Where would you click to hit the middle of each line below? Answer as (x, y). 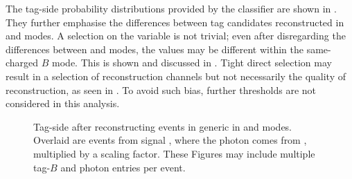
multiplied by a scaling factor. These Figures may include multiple (174, 153)
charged (22, 63)
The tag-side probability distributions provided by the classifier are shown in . (171, 8)
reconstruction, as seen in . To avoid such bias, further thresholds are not (161, 89)
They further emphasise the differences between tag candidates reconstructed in (175, 22)
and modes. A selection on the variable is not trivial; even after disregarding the (176, 36)
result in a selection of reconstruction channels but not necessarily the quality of (176, 76)
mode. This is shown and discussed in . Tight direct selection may (192, 63)
